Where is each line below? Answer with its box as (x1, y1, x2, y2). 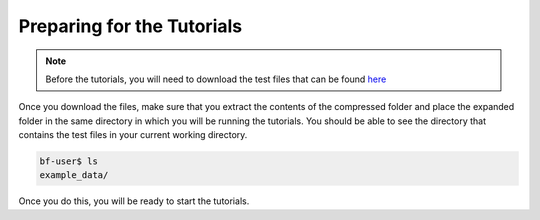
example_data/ (39, 170, 109, 181)
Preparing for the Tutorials (18, 15, 243, 37)
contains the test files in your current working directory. (18, 129, 248, 141)
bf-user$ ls (39, 156, 99, 167)
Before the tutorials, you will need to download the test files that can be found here (45, 73, 387, 85)
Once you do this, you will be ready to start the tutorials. (18, 195, 250, 207)
